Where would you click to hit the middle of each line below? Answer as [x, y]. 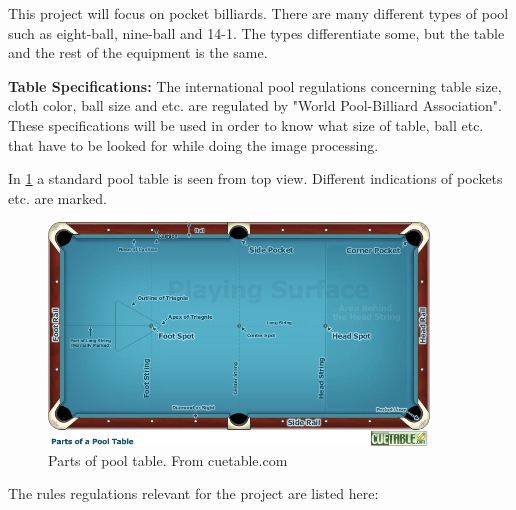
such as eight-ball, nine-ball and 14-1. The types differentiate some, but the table [256, 32]
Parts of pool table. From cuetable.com [168, 459]
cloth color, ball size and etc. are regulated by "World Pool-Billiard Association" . [255, 105]
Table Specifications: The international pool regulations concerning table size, [255, 85]
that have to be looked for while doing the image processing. [193, 144]
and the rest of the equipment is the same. [138, 52]
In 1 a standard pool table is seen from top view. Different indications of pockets [255, 178]
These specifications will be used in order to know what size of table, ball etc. [246, 124]
